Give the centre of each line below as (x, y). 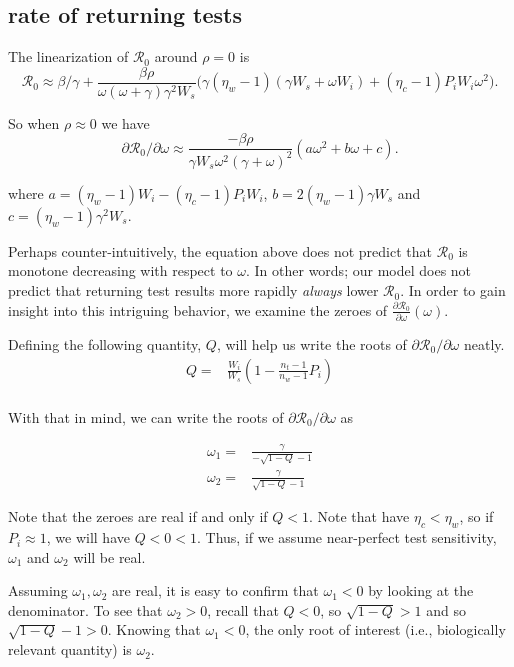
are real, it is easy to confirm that (215, 590)
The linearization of (68, 56)
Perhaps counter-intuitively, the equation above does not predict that (220, 250)
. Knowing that (154, 629)
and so (446, 609)
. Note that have (359, 516)
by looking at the (421, 590)
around (176, 56)
